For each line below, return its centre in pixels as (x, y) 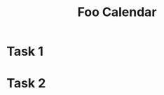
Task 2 (26, 83)
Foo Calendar (117, 12)
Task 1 (25, 51)
